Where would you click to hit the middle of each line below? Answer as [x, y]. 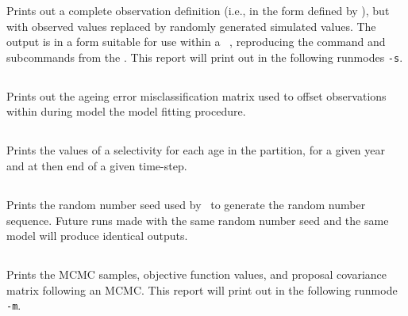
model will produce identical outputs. [97, 236]
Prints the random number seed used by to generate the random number [186, 204]
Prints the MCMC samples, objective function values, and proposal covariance [197, 274]
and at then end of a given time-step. [97, 166]
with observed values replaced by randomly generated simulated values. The [191, 26]
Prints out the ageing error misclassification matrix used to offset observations [196, 95]
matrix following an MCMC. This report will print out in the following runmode [202, 289]
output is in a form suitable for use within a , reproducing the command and [196, 42]
